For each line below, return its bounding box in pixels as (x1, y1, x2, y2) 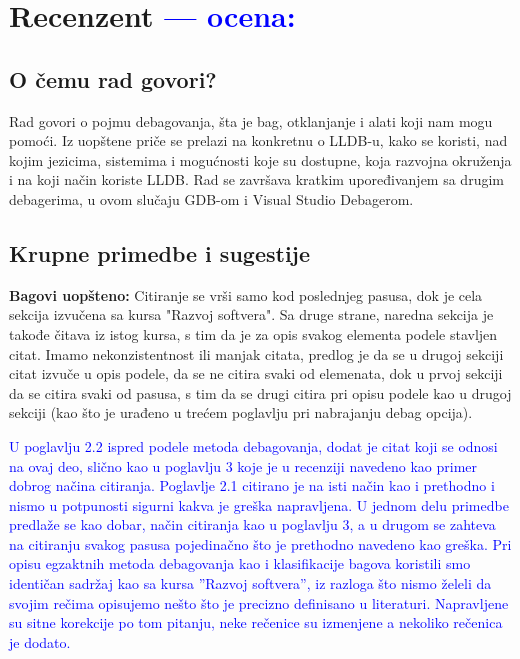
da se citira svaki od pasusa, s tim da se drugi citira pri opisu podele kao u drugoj (9, 382, 512, 403)
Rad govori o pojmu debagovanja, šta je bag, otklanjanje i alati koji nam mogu (9, 110, 493, 131)
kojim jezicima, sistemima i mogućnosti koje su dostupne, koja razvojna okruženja (9, 149, 512, 170)
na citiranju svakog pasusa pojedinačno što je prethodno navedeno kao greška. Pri (9, 533, 512, 554)
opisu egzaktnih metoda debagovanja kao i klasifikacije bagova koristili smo (9, 553, 471, 574)
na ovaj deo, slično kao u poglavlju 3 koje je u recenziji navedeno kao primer (9, 455, 478, 476)
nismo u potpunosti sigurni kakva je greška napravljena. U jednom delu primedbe (9, 494, 509, 515)
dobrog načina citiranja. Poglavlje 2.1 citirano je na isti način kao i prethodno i (9, 475, 495, 496)
